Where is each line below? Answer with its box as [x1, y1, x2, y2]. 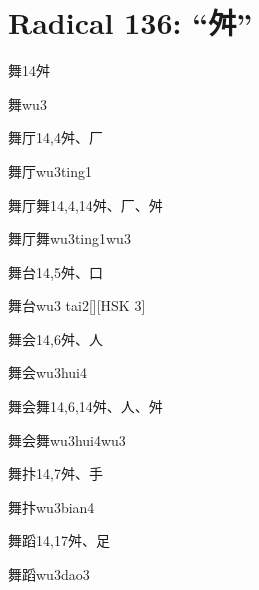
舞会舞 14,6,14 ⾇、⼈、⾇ [8, 396, 163, 417]
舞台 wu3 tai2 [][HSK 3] [8, 295, 146, 316]
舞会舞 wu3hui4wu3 [8, 429, 126, 450]
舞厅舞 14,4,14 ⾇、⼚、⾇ [8, 194, 163, 215]
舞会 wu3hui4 [8, 362, 87, 383]
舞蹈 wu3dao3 [8, 564, 90, 585]
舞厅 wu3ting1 [8, 160, 93, 181]
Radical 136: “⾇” [8, 2, 253, 43]
